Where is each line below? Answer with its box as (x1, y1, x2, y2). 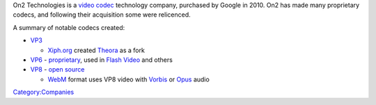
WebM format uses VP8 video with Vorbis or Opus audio (47, 75, 210, 83)
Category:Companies (13, 88, 75, 97)
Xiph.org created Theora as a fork (47, 46, 146, 54)
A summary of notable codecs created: (13, 23, 125, 31)
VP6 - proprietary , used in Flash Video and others (30, 56, 173, 64)
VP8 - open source (30, 65, 85, 74)
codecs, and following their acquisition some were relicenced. (13, 10, 191, 19)
